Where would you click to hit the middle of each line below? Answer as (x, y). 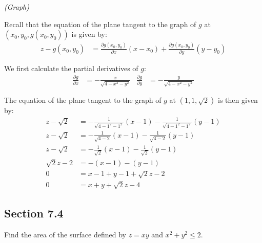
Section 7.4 (34, 213)
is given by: (89, 34)
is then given (238, 100)
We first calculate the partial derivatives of (71, 68)
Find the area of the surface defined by (65, 234)
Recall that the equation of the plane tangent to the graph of (100, 24)
